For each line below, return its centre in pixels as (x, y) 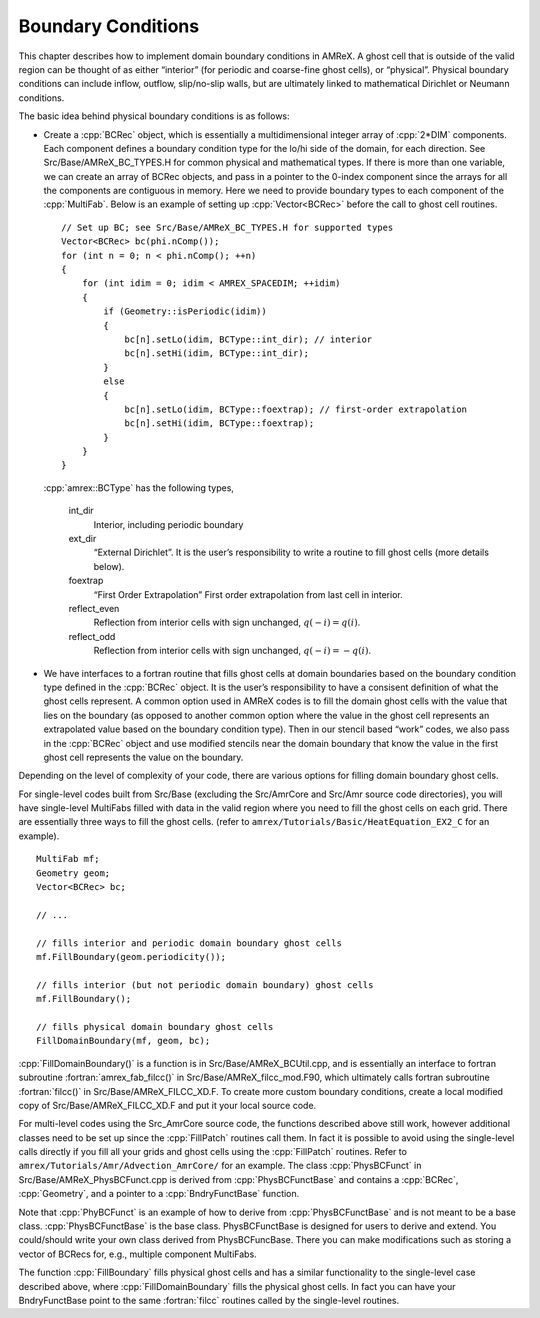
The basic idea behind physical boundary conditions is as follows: (154, 116)
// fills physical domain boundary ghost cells (155, 1026)
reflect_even (94, 608)
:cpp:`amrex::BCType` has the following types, (139, 487)
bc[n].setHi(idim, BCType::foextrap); (219, 423)
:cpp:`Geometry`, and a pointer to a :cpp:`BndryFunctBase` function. (159, 1194)
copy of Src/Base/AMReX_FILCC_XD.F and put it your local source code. (167, 1105)
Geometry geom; (73, 873)
